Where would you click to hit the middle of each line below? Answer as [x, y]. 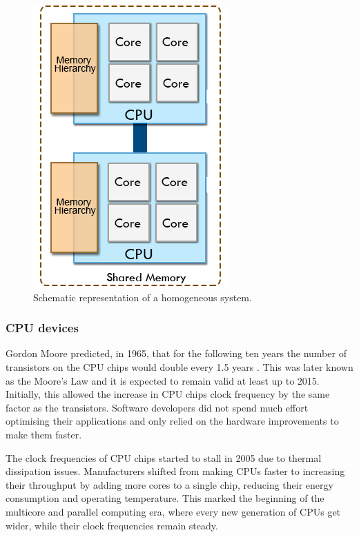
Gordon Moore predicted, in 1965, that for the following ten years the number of [176, 353]
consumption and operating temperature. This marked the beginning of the [165, 498]
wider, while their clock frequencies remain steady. [112, 525]
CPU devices [42, 328]
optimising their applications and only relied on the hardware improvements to [172, 421]
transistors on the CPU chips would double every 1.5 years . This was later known [179, 367]
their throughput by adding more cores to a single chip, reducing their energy [169, 484]
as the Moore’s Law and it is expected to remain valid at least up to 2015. [163, 380]
